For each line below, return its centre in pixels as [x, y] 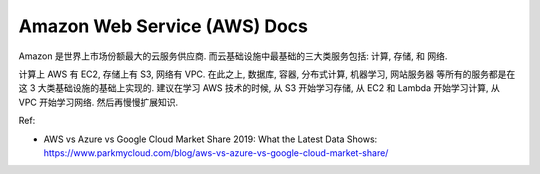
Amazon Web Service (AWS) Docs [163, 26]
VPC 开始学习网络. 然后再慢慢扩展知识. [98, 102]
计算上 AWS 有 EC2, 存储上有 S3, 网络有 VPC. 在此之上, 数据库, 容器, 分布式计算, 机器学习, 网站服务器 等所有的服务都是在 [267, 74]
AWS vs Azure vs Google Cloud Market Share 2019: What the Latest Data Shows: [210, 139]
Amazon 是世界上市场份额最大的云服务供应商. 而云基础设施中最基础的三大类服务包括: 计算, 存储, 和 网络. [233, 56]
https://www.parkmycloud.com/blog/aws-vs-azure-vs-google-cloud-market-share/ [216, 152]
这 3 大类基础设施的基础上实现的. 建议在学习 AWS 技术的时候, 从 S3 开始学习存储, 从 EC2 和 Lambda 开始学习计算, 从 [259, 88]
